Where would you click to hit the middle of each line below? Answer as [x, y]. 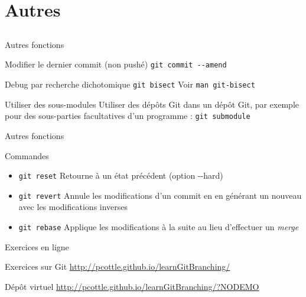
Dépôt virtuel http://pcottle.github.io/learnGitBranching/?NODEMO [132, 286]
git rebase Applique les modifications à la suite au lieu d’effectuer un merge [159, 227]
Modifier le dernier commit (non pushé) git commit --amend [116, 64]
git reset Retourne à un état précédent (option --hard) [121, 175]
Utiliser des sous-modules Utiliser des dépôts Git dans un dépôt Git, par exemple [152, 104]
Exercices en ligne [37, 246]
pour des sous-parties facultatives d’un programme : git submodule [128, 116]
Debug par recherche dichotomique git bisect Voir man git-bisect [130, 84]
